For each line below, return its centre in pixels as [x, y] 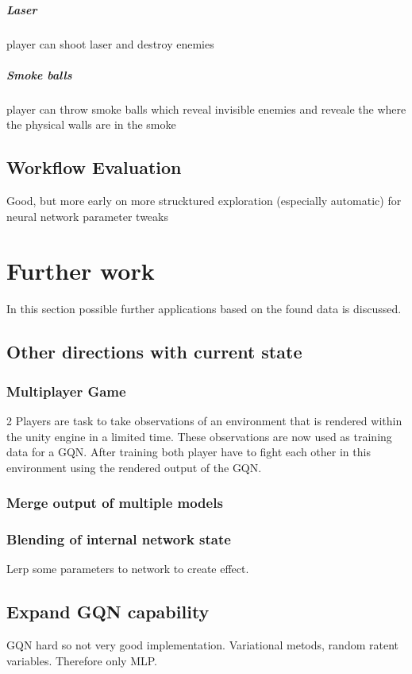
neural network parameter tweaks [87, 216]
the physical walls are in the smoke [91, 124]
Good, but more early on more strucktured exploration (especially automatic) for [204, 201]
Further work [81, 271]
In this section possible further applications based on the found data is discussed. [204, 309]
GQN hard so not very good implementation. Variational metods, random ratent [202, 645]
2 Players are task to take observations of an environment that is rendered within [204, 421]
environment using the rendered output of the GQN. [134, 467]
